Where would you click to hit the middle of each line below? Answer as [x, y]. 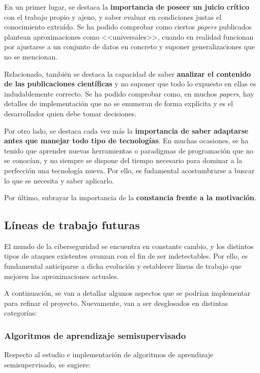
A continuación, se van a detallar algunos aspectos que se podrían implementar [127, 293]
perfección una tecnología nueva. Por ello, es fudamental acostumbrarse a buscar [129, 170]
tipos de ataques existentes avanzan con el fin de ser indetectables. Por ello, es [126, 256]
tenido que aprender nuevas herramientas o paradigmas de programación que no [129, 150]
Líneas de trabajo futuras [72, 225]
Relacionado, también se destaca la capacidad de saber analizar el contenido [128, 73]
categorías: [21, 313]
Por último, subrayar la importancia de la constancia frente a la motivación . [130, 197]
